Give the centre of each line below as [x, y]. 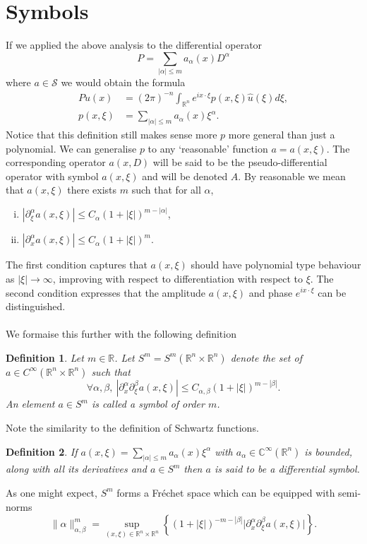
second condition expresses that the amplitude [106, 292]
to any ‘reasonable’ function [208, 148]
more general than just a [282, 134]
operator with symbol [52, 176]
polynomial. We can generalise [71, 148]
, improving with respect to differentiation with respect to [178, 278]
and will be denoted [185, 176]
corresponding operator [56, 162]
